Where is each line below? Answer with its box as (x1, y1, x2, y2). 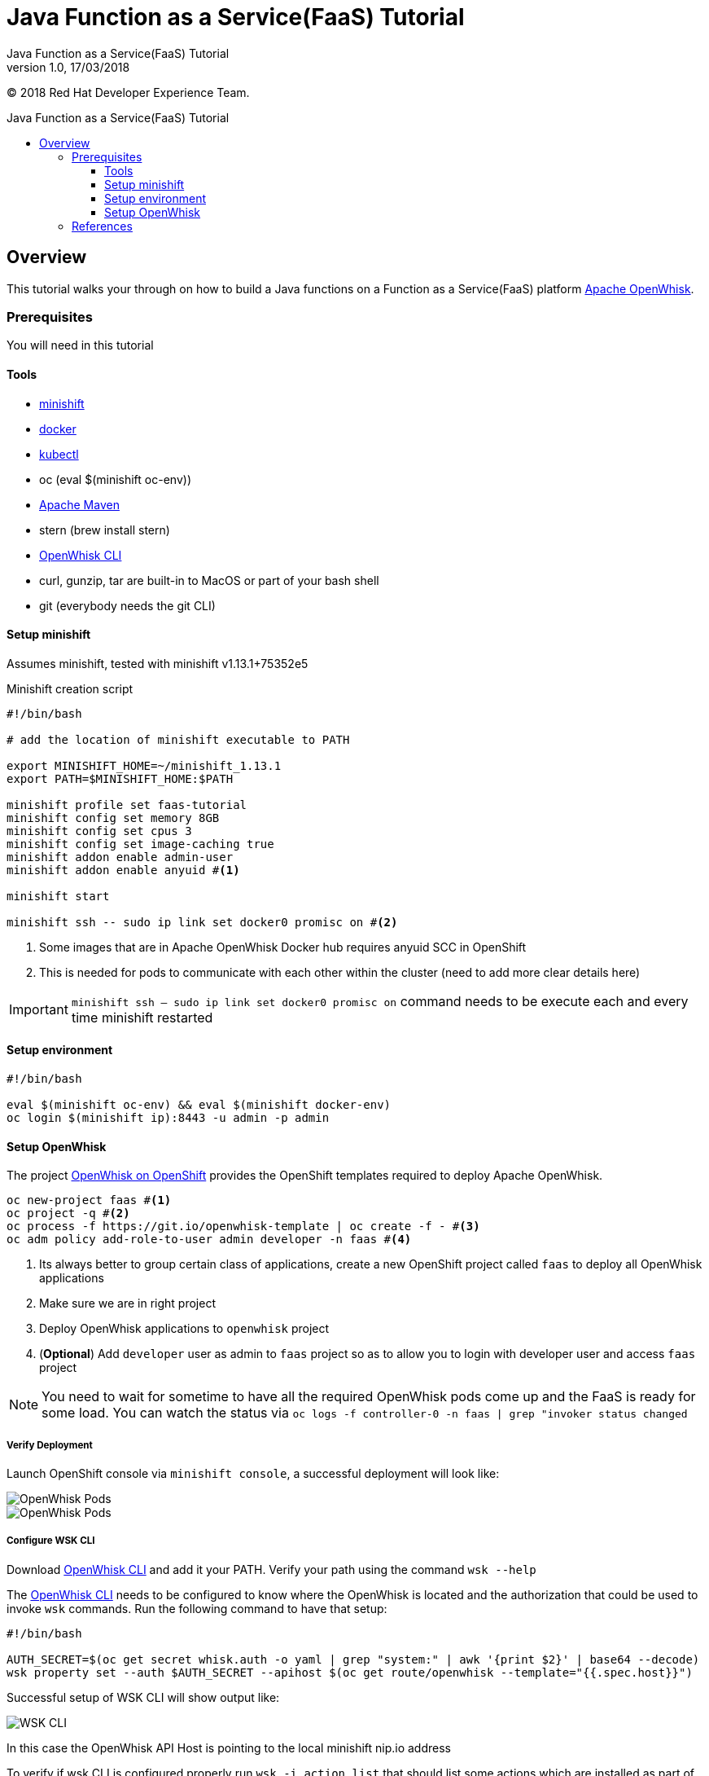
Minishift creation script (7, 681, 133, 696)
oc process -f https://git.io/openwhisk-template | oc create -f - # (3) (7, 1220, 480, 1233)
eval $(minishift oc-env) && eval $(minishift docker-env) (7, 1098, 392, 1111)
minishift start (7, 889, 110, 903)
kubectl (39, 446, 79, 461)
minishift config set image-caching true (7, 837, 274, 851)
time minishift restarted (71, 1009, 213, 1026)
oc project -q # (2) (7, 1207, 130, 1220)
